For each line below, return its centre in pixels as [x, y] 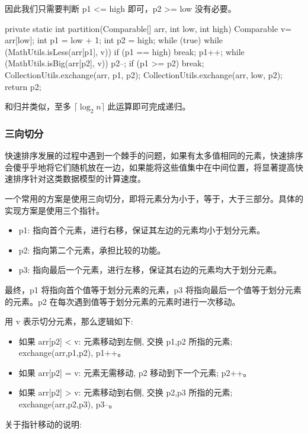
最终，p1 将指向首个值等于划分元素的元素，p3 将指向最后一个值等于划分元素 [153, 289]
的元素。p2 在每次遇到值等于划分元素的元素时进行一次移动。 [123, 301]
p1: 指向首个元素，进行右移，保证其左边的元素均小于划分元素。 [142, 230]
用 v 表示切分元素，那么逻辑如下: [69, 321]
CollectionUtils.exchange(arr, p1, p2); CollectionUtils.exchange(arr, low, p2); [144, 74]
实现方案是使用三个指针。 [54, 210]
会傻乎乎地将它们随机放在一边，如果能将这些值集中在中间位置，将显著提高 [150, 167]
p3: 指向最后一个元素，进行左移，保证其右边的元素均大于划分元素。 [150, 270]
